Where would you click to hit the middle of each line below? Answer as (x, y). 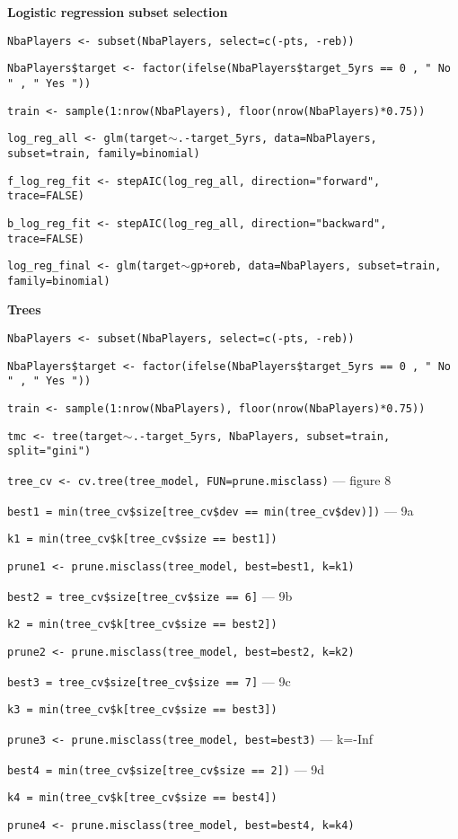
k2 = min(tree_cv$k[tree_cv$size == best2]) (142, 625)
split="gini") (49, 451)
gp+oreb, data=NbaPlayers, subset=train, (316, 266)
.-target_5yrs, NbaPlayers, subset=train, (261, 436)
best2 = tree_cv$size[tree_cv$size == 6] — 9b (150, 595)
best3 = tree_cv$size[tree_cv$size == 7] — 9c (149, 680)
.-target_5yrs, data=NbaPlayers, (277, 139)
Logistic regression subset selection (118, 12)
